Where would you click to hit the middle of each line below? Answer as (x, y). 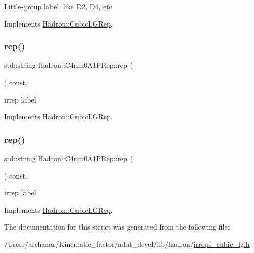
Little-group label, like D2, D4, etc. (59, 6)
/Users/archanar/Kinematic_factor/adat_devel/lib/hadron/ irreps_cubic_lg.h (127, 244)
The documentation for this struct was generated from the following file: (117, 227)
